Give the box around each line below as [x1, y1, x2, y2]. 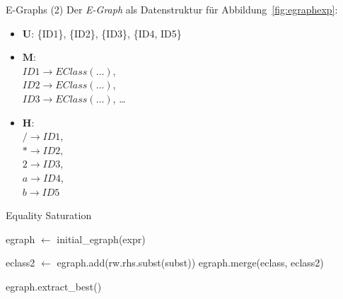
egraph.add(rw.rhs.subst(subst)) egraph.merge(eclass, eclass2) [57, 255, 324, 270]
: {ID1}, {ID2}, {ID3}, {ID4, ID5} [31, 25, 182, 40]
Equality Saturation [6, 208, 92, 223]
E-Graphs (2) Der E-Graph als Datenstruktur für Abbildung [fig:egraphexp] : [6, 2, 338, 16]
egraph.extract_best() [6, 279, 102, 293]
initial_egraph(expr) [57, 231, 146, 246]
